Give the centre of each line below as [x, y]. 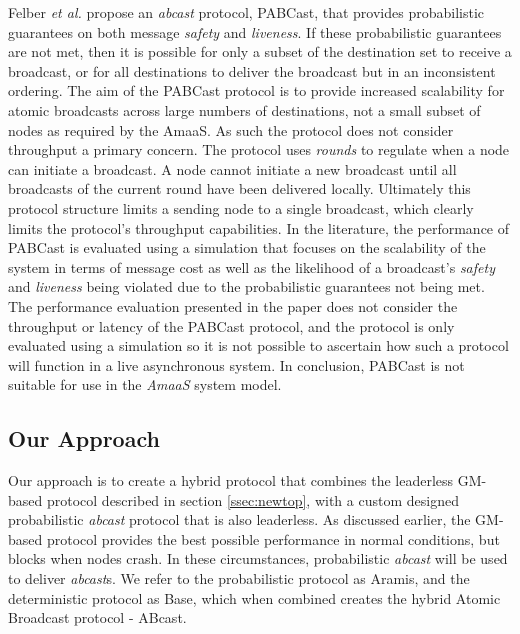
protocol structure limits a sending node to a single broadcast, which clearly [241, 207]
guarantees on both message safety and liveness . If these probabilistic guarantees [255, 31]
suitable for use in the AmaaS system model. [145, 384]
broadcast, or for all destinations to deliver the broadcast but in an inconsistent [252, 70]
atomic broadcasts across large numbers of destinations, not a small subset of [244, 109]
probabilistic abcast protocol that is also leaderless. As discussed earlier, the [239, 519]
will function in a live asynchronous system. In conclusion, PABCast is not [236, 364]
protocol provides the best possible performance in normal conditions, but [273, 538]
